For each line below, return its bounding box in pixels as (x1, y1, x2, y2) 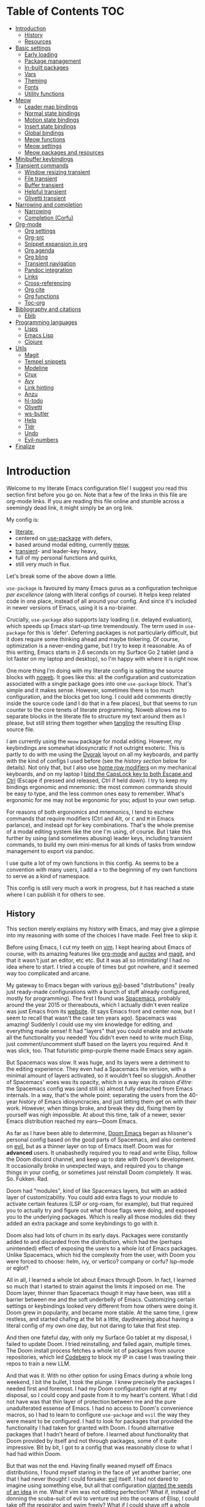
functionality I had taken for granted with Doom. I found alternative (6, 1424, 174, 1431)
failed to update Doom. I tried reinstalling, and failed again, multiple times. (6, 1340, 192, 1347)
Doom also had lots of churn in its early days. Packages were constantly (6, 1231, 188, 1239)
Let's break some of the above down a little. (6, 572, 117, 580)
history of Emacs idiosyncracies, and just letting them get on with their (18, 1098, 197, 1105)
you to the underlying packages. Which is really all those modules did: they (6, 1213, 196, 1221)
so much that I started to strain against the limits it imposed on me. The (6, 1283, 185, 1290)
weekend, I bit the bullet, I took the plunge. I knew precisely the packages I (6, 1378, 195, 1385)
